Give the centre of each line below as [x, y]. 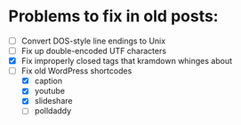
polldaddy [53, 111]
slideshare [53, 101]
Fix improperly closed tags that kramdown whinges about [127, 61]
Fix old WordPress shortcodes [76, 71]
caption [48, 81]
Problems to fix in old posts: [113, 16]
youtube [50, 91]
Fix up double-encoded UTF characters [93, 51]
